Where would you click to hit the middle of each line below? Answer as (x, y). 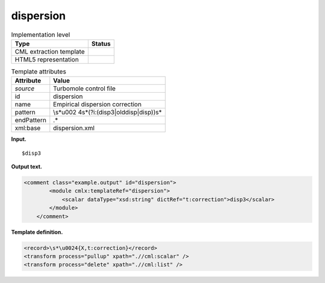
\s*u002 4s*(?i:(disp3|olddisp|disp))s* (107, 113)
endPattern (30, 120)
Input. (19, 139)
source (25, 89)
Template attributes (39, 72)
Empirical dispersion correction (97, 104)
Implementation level (41, 34)
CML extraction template (50, 51)
